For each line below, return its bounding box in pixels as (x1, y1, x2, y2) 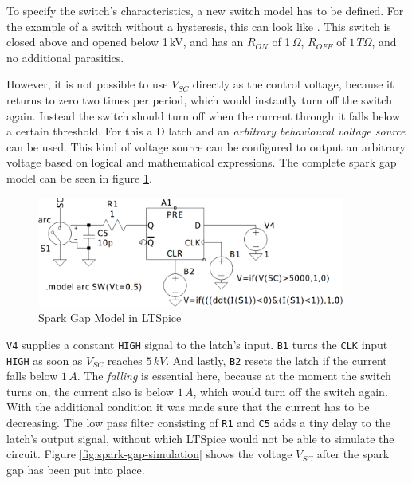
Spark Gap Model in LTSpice (38, 309, 182, 326)
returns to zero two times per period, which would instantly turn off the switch (6, 91, 392, 108)
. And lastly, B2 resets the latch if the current (166, 351, 387, 368)
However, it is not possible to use (6, 76, 168, 92)
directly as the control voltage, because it (192, 76, 394, 92)
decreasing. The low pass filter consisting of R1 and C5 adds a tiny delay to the (6, 414, 390, 430)
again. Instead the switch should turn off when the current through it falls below (6, 107, 400, 124)
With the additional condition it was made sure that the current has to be (6, 399, 370, 415)
